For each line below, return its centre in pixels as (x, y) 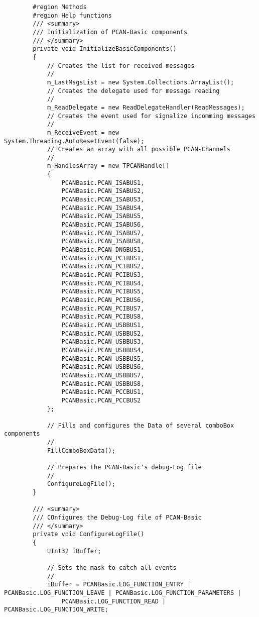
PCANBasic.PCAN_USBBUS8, (103, 384)
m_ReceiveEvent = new (83, 132)
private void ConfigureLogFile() (89, 534)
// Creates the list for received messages (121, 66)
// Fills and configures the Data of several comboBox (141, 425)
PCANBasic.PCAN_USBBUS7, (103, 375)
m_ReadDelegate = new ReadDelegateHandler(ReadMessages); (146, 107)
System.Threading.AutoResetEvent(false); (74, 141)
